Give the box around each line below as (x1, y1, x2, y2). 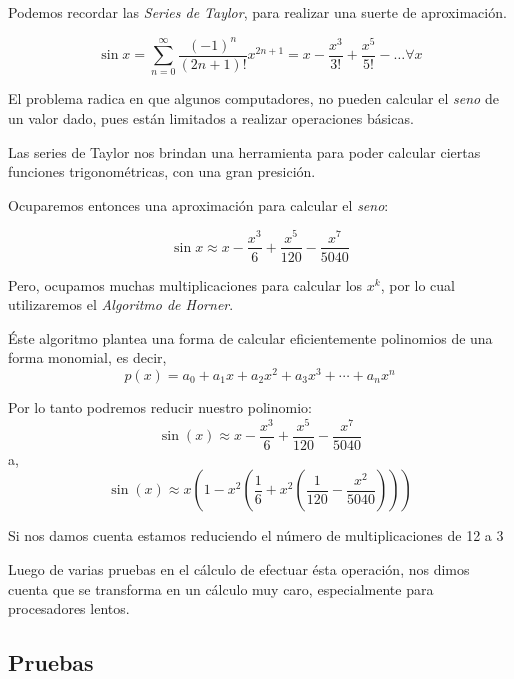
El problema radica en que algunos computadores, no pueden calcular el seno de (8, 88, 499, 109)
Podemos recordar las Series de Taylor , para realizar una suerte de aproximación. (8, 2, 507, 22)
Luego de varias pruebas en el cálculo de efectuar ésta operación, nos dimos (8, 558, 470, 579)
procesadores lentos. (8, 598, 130, 619)
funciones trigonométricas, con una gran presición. (8, 161, 316, 182)
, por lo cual (380, 274, 455, 295)
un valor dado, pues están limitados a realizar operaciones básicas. (8, 108, 414, 129)
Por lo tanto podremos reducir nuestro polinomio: (8, 397, 312, 418)
